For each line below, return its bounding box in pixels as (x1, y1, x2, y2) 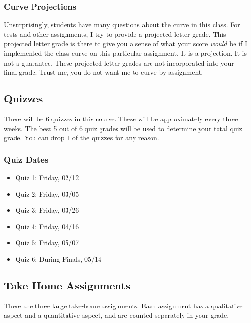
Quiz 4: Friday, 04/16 (15, 221, 79, 231)
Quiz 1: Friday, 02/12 (15, 172, 79, 182)
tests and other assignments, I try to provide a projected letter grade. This (4, 29, 226, 39)
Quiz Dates (4, 153, 49, 165)
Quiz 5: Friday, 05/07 (15, 238, 79, 248)
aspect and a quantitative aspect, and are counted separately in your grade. (4, 310, 229, 320)
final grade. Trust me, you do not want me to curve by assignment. (4, 67, 203, 77)
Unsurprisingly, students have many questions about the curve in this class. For (4, 19, 240, 30)
